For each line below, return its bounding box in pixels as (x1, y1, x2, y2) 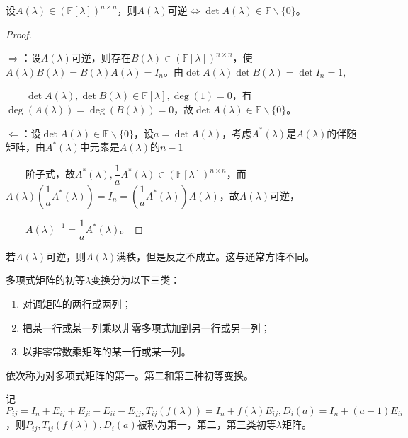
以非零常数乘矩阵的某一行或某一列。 (22, 344, 191, 359)
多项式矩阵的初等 (6, 272, 85, 287)
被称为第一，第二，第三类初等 (137, 417, 276, 432)
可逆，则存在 (71, 50, 131, 65)
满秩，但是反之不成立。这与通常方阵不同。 (116, 248, 315, 263)
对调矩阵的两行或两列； (22, 296, 132, 311)
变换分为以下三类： (91, 272, 181, 287)
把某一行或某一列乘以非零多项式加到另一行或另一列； (22, 320, 271, 335)
